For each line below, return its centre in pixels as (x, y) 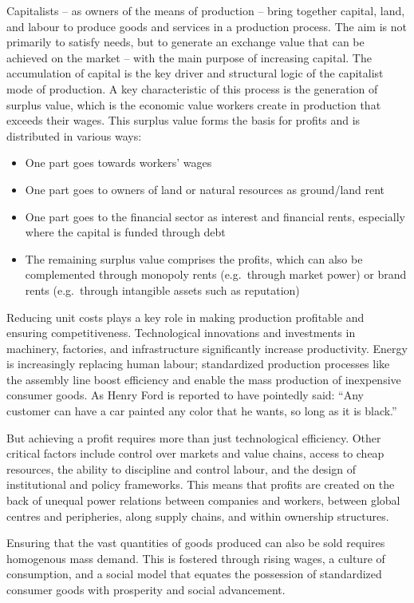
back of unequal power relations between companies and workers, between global (203, 500)
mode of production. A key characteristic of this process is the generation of (192, 88)
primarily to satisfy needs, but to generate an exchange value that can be (185, 42)
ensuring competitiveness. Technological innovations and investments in (181, 333)
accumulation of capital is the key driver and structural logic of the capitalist (195, 73)
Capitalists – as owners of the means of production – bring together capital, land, (206, 10)
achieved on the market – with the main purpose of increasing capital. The (189, 57)
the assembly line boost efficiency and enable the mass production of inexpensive (204, 379)
